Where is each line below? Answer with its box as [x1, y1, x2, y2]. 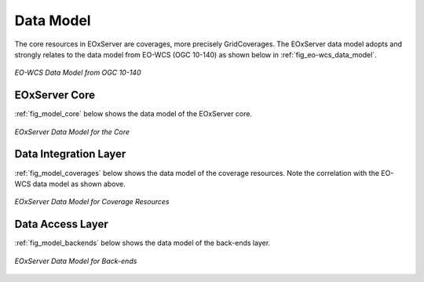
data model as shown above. [32, 179, 126, 189]
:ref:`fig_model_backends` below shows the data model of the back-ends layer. [14, 238, 271, 247]
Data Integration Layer [14, 148, 126, 161]
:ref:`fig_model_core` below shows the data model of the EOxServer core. [14, 109, 253, 119]
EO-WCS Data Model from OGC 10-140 [14, 68, 141, 78]
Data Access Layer [14, 218, 109, 231]
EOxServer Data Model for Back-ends [14, 256, 137, 266]
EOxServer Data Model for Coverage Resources [14, 197, 170, 207]
